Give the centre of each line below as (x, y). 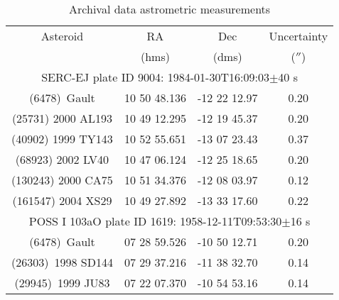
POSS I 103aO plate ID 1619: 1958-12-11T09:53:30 (155, 221)
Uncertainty (298, 36)
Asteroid (62, 36)
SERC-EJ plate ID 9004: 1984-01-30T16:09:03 (155, 77)
